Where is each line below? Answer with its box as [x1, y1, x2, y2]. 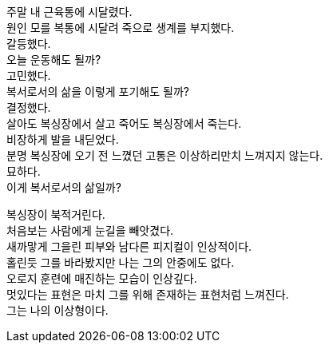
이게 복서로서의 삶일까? [6, 180, 121, 194]
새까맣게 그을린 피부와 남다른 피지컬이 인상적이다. [6, 240, 252, 253]
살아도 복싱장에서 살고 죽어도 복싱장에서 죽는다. [6, 117, 242, 130]
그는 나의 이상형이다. [6, 303, 109, 317]
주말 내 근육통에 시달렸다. [6, 5, 133, 18]
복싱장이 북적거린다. [6, 208, 105, 221]
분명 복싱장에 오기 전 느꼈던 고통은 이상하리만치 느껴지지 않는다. [6, 149, 323, 162]
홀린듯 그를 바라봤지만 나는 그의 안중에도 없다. [6, 256, 235, 269]
